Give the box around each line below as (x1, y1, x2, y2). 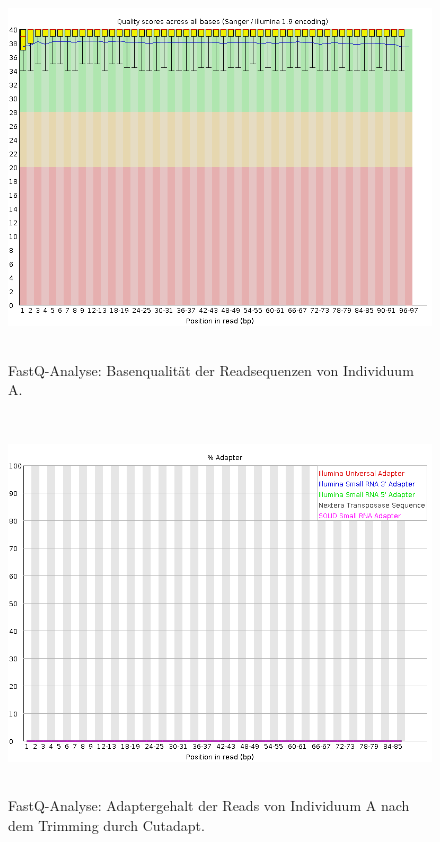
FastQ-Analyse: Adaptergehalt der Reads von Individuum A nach (8, 795, 410, 816)
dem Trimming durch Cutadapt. (8, 814, 205, 835)
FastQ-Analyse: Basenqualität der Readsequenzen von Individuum (8, 359, 414, 380)
